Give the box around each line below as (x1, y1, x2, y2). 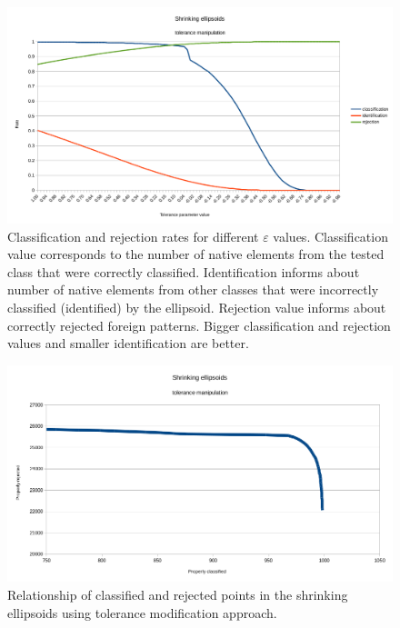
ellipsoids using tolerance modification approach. (7, 603, 277, 622)
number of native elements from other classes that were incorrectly (7, 280, 379, 299)
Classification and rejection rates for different (7, 226, 259, 245)
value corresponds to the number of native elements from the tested (7, 244, 385, 264)
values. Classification (273, 226, 388, 245)
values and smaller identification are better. (7, 334, 249, 353)
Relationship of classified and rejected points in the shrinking (7, 585, 348, 604)
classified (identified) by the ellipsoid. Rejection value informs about (7, 298, 386, 317)
